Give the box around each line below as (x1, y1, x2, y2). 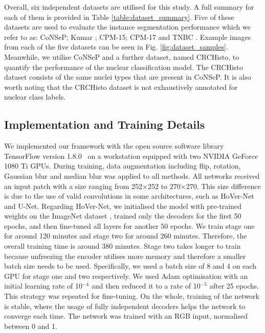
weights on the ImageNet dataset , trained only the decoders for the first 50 (4, 210, 241, 221)
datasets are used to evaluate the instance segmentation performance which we (4, 21, 251, 32)
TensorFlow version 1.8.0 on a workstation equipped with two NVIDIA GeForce (4, 150, 258, 161)
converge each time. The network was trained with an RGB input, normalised (4, 311, 248, 321)
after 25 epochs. (209, 280, 259, 291)
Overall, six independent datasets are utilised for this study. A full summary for (4, 2, 254, 12)
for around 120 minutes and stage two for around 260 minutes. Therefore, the (4, 230, 247, 241)
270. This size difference (186, 180, 261, 191)
